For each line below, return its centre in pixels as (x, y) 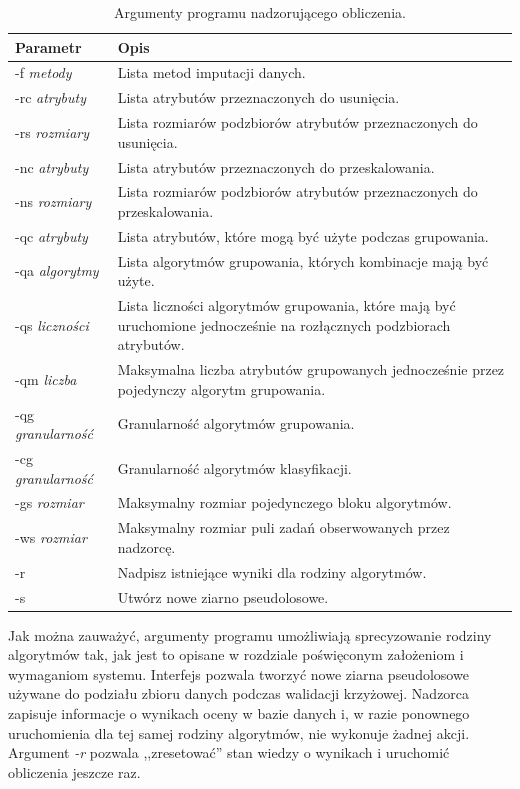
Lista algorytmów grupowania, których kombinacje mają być (303, 260)
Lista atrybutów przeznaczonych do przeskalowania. (276, 166)
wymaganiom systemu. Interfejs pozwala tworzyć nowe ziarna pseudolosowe (238, 673)
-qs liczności (52, 324)
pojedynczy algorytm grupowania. (221, 388)
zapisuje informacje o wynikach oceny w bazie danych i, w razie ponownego (239, 713)
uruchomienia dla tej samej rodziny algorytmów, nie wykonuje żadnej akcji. (239, 732)
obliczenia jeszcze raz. (74, 771)
